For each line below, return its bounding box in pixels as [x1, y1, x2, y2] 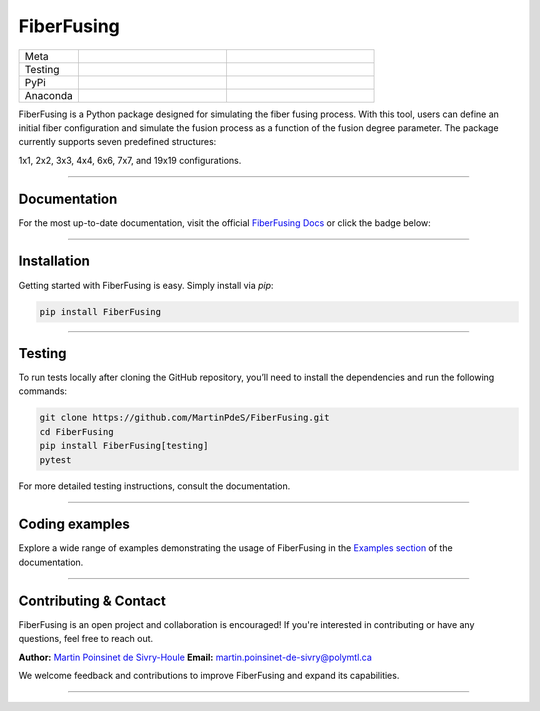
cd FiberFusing [39, 426, 114, 437]
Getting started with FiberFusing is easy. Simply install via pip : [18, 279, 274, 291]
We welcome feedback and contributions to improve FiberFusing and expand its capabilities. [18, 669, 400, 681]
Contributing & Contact [18, 592, 167, 609]
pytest [39, 454, 72, 465]
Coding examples [18, 516, 130, 533]
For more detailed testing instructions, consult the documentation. [18, 480, 291, 492]
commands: [18, 385, 68, 397]
